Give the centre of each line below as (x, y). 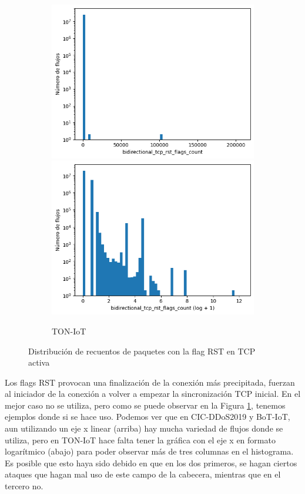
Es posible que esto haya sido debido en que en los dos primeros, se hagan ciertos (151, 462)
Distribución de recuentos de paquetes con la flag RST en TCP (142, 351)
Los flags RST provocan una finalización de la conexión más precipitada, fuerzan (150, 382)
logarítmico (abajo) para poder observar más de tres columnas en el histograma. (149, 451)
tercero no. (24, 486)
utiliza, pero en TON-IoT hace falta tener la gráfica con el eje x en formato (140, 440)
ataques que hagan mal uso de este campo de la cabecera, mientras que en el (143, 474)
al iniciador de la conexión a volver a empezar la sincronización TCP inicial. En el (153, 394)
